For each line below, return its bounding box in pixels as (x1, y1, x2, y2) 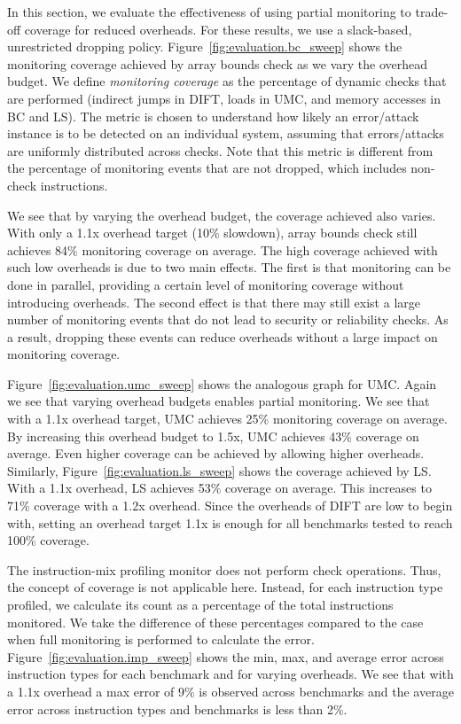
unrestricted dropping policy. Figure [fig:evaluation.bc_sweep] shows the (7, 37, 402, 56)
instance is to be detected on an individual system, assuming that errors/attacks (7, 124, 444, 143)
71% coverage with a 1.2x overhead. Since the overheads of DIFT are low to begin (7, 496, 453, 515)
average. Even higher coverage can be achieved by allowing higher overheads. (7, 444, 425, 463)
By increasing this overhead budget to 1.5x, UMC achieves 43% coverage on (7, 426, 419, 445)
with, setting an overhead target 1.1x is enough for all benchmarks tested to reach (7, 513, 453, 532)
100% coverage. (7, 531, 90, 549)
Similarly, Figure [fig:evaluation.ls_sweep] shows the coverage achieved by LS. (7, 461, 432, 479)
